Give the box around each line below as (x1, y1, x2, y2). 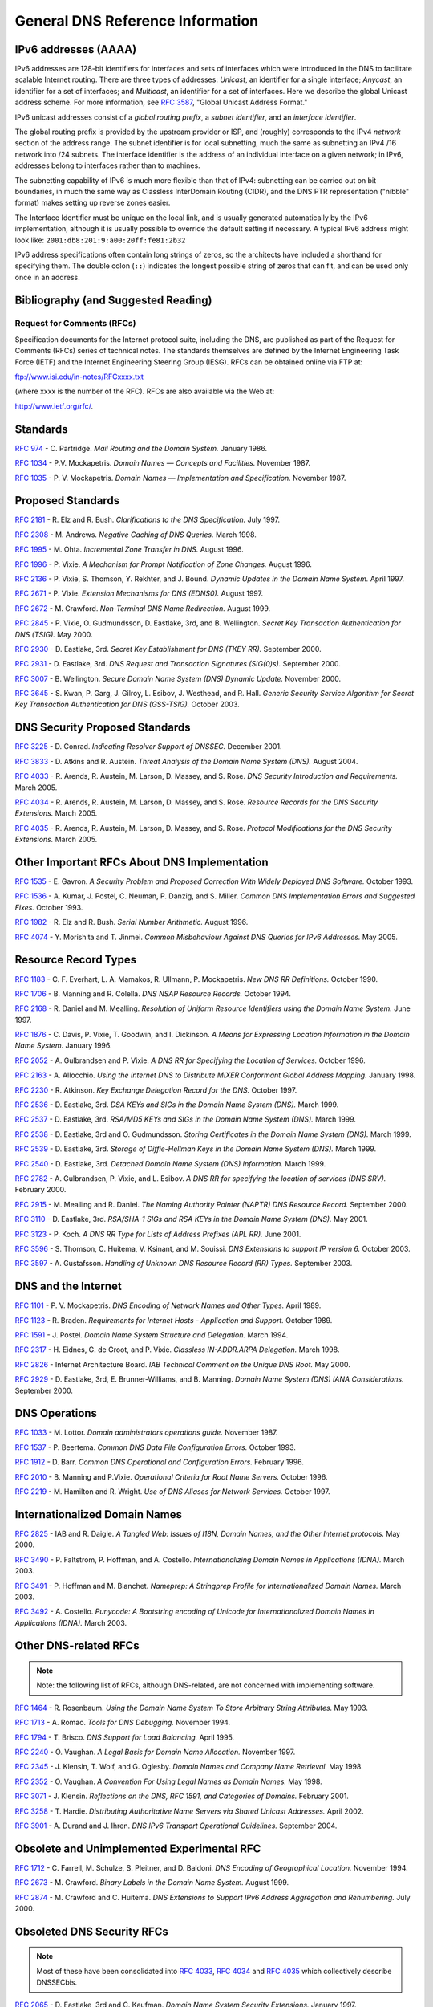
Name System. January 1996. (14, 1040, 112, 1051)
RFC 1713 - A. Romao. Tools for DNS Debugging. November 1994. (14, 1718, 231, 1728)
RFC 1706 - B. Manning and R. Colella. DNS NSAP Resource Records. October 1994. (14, 988, 292, 999)
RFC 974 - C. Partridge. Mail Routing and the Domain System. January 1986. (14, 443, 268, 453)
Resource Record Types (14, 953, 137, 967)
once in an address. (14, 272, 80, 282)
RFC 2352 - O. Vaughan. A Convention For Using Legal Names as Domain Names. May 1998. (14, 1777, 322, 1786)
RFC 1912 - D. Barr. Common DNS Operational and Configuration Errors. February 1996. (14, 1457, 305, 1467)
